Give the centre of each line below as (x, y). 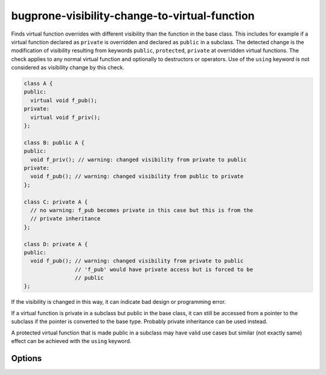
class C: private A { (56, 202)
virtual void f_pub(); (64, 100)
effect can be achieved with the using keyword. (71, 341)
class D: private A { (56, 244)
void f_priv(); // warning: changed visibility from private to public (139, 159)
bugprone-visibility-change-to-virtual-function (133, 16)
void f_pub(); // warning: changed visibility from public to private (137, 176)
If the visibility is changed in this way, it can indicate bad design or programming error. (119, 302)
